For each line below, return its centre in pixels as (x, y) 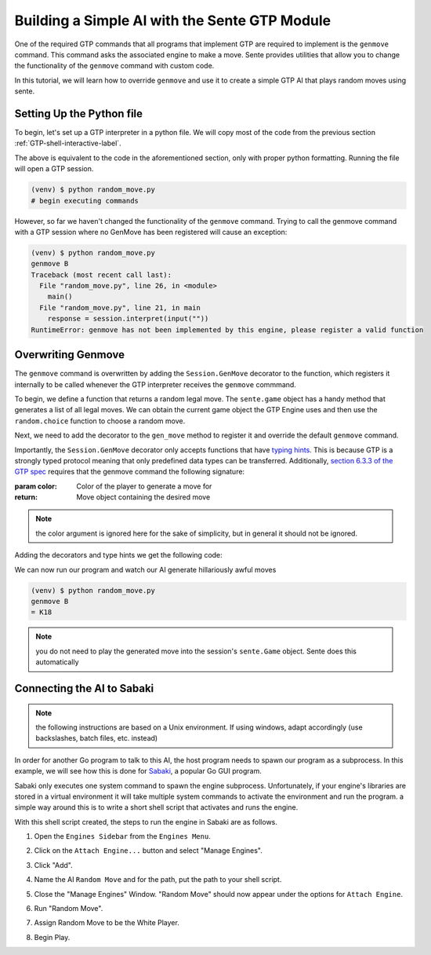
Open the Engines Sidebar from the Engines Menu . (122, 836)
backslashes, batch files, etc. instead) (97, 738)
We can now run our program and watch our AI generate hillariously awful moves (145, 569)
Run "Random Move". (69, 909)
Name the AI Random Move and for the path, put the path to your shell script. (158, 880)
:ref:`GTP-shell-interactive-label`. (68, 143)
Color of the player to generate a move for (144, 486)
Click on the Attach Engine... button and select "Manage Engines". (148, 851)
